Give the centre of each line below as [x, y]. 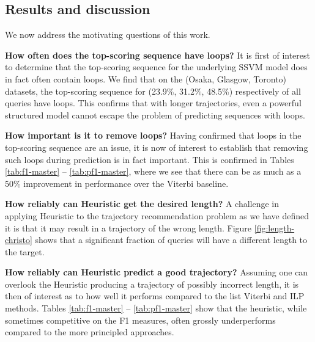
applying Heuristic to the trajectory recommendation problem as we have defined [157, 215]
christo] [19, 240]
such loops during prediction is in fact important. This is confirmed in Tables [150, 159]
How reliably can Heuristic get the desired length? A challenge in [142, 204]
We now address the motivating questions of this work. [108, 35]
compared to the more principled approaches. [90, 332]
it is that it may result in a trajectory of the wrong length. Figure [128, 227]
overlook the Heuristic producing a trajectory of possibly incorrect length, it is [152, 284]
